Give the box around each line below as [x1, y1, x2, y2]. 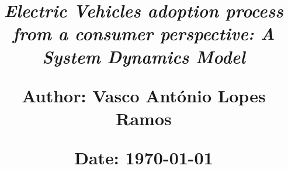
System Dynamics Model [42, 44, 245, 68]
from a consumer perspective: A [12, 21, 275, 46]
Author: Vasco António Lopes [22, 83, 266, 107]
